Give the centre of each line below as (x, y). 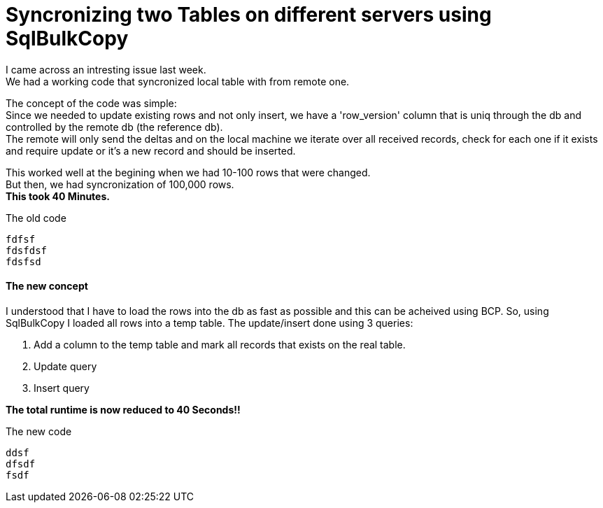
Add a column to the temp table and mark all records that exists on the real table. (220, 344)
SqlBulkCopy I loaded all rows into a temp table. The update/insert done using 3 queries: (210, 323)
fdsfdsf (27, 250)
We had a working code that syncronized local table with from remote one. (178, 81)
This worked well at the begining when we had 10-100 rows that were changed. (188, 172)
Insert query (62, 388)
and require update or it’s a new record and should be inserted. (151, 150)
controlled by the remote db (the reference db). (114, 127)
